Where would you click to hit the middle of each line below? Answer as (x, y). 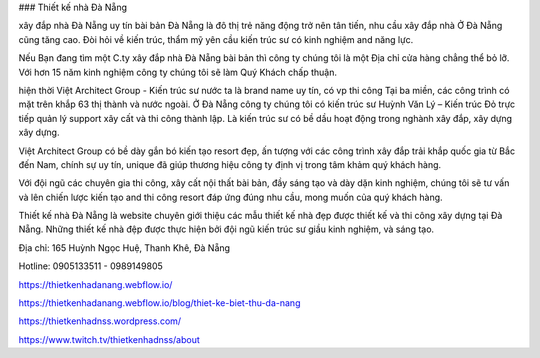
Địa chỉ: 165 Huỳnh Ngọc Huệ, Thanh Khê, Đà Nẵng (124, 247)
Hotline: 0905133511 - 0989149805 (91, 266)
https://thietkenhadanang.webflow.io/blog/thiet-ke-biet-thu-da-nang (159, 303)
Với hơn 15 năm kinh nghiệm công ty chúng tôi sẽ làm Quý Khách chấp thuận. (177, 72)
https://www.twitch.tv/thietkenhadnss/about (109, 339)
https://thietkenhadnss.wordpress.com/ (100, 321)
